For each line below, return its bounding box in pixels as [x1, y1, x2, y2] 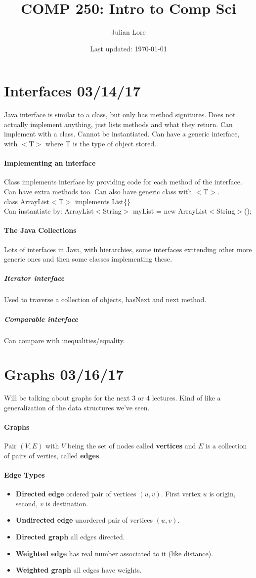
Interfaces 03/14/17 [4, 81, 141, 101]
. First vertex [161, 489, 201, 499]
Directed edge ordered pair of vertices [15, 489, 136, 499]
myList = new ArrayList [133, 206, 208, 216]
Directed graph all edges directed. [15, 531, 125, 541]
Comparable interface [4, 313, 79, 324]
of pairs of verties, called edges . [4, 450, 101, 460]
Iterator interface [4, 273, 65, 283]
